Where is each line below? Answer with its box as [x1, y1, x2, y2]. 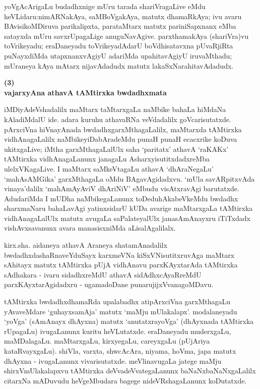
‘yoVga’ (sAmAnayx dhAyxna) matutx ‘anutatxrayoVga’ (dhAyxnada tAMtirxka [4, 316, 254, 326]
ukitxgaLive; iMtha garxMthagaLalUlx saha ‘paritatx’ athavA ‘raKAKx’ [4, 143, 229, 154]
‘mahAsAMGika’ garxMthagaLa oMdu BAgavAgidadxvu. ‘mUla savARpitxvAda [4, 173, 255, 184]
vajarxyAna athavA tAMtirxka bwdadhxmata [4, 87, 167, 97]
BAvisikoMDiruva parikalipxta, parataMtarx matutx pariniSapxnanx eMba [4, 21, 236, 31]
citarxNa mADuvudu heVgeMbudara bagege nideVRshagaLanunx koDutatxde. [4, 375, 247, 385]
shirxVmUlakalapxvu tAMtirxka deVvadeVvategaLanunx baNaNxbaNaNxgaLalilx [4, 365, 256, 376]
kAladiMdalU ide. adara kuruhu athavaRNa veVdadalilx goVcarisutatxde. [4, 114, 231, 124]
